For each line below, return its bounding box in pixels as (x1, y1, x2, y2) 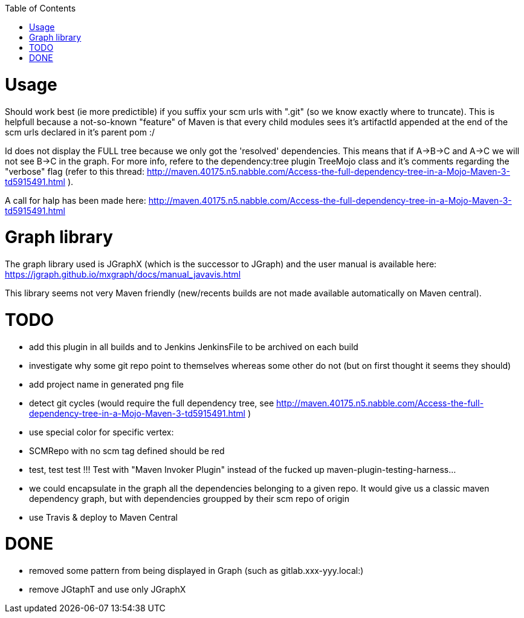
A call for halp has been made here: (5, 195, 146, 206)
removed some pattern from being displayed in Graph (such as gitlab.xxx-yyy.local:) (29, 565, 364, 576)
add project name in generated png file (29, 379, 184, 389)
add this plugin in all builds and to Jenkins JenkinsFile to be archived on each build (29, 341, 358, 352)
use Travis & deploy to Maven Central (29, 512, 178, 522)
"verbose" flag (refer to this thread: (5, 166, 144, 177)
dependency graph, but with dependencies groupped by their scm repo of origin (29, 493, 349, 504)
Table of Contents (5, 3, 76, 13)
